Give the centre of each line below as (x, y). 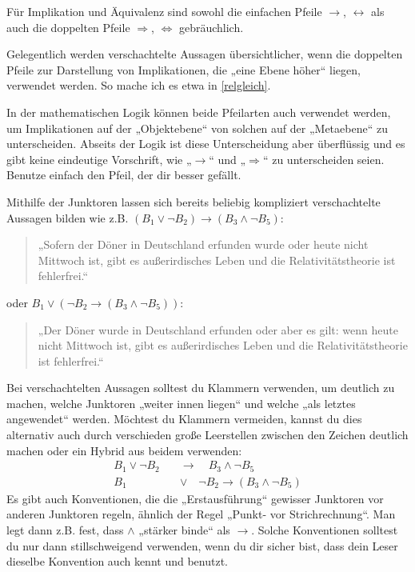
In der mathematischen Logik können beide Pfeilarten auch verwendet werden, (199, 112)
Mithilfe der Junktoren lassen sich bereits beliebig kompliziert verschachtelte (194, 201)
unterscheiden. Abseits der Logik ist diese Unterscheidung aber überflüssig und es (206, 144)
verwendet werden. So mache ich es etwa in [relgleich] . (139, 85)
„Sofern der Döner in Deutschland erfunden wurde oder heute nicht (203, 244)
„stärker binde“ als (184, 529)
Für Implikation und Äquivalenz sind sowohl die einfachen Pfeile (164, 11)
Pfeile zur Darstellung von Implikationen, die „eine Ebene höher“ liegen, (184, 69)
